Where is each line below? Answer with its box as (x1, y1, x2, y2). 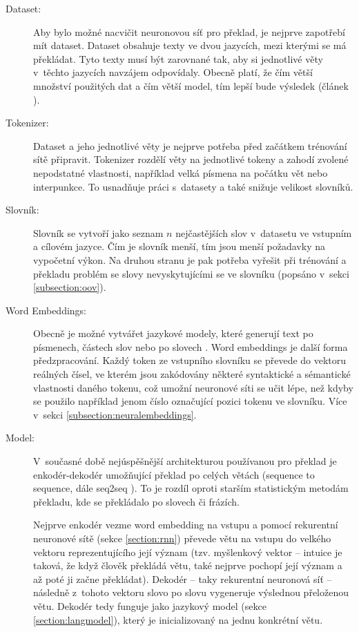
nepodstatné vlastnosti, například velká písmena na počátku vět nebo (33, 165, 328, 180)
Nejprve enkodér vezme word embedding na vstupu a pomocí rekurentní (33, 517, 338, 532)
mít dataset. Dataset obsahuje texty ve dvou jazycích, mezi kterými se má (33, 38, 347, 52)
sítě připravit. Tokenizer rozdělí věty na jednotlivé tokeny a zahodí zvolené (33, 152, 349, 166)
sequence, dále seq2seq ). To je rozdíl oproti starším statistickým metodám (33, 481, 349, 495)
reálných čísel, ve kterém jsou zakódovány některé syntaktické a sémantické (33, 367, 351, 381)
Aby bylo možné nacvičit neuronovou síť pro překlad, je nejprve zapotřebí (33, 24, 345, 39)
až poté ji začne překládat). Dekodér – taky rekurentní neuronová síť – (33, 571, 332, 586)
